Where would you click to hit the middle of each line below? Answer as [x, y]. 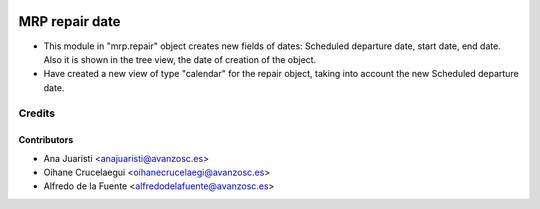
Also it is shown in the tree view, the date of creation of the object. [180, 59]
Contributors [46, 140]
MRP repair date [69, 21]
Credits [36, 113]
